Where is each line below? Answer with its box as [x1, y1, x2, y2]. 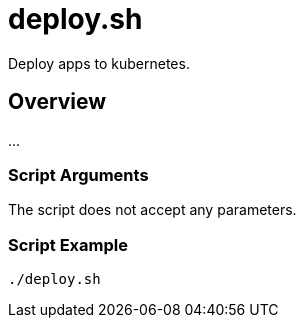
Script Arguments [8, 164, 149, 185]
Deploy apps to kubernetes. [8, 54, 190, 72]
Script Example [8, 234, 128, 255]
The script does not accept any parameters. [8, 201, 297, 219]
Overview [8, 89, 107, 115]
